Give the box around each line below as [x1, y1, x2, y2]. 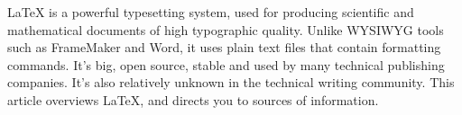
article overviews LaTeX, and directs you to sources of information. [7, 90, 379, 109]
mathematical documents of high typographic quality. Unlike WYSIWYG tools [7, 20, 444, 39]
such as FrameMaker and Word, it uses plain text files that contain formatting [7, 38, 441, 57]
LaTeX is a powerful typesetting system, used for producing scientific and [7, 3, 414, 21]
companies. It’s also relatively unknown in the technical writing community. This [7, 73, 455, 92]
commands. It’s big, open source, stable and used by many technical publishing [7, 55, 445, 74]
